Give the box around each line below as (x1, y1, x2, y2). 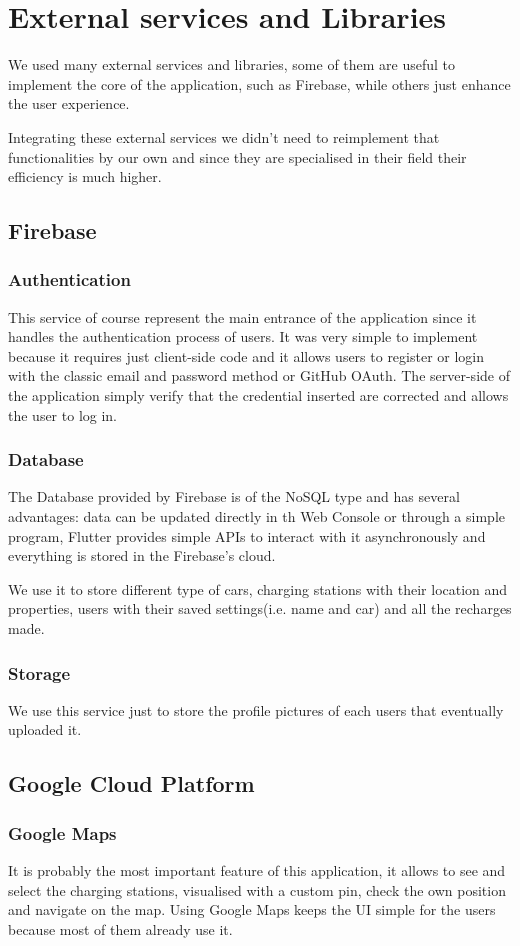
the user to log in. (8, 404, 118, 425)
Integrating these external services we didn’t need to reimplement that (8, 126, 440, 147)
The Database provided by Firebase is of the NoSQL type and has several (8, 486, 460, 507)
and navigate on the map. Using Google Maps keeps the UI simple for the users (8, 899, 496, 920)
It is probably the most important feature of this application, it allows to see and (8, 860, 506, 881)
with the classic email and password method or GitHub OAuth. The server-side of (8, 365, 510, 386)
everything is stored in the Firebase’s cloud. (8, 545, 276, 566)
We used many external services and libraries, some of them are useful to (8, 54, 456, 75)
